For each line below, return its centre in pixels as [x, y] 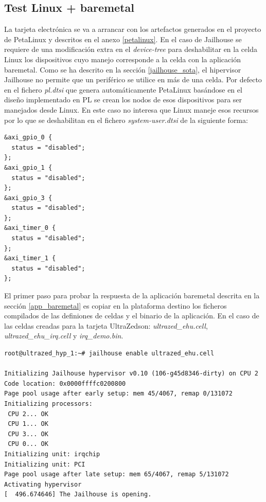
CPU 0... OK [28, 444]
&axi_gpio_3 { [28, 198]
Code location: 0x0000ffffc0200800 [65, 383]
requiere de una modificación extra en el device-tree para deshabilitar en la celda [131, 49]
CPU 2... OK [28, 414]
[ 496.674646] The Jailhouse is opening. [78, 495]
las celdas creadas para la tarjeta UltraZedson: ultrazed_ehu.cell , [106, 325]
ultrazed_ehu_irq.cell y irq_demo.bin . [64, 336]
